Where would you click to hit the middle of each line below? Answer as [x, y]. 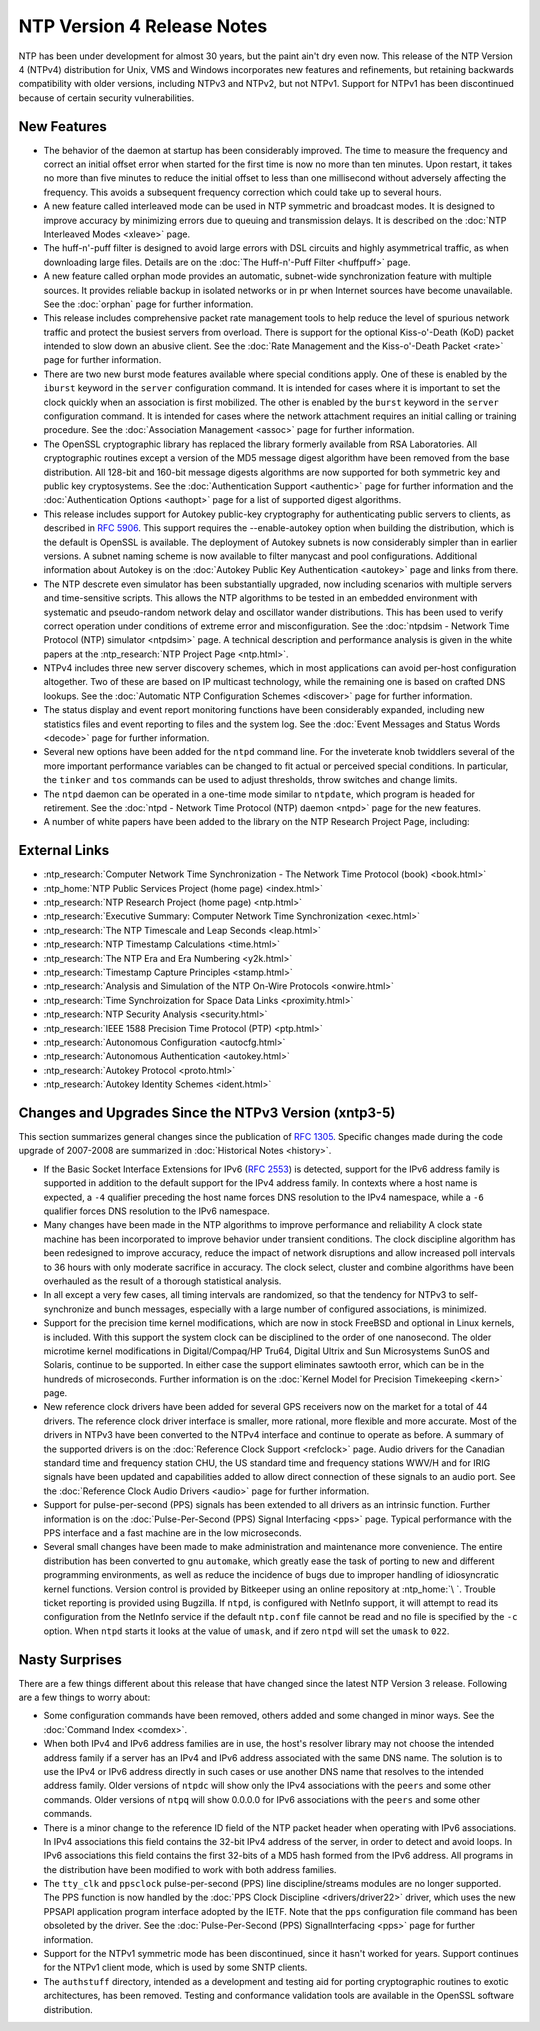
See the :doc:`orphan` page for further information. [148, 304]
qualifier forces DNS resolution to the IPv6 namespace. [156, 1211]
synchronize [69, 1309]
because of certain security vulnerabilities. [106, 97]
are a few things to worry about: [84, 1697]
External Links [64, 850]
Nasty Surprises [70, 1659]
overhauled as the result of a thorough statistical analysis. [162, 1281]
